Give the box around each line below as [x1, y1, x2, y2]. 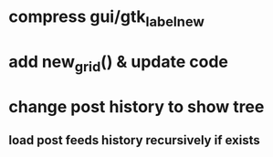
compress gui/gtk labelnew [8, 6, 205, 30]
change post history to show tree [8, 96, 265, 117]
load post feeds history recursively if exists [8, 132, 261, 148]
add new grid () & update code [8, 51, 229, 75]
